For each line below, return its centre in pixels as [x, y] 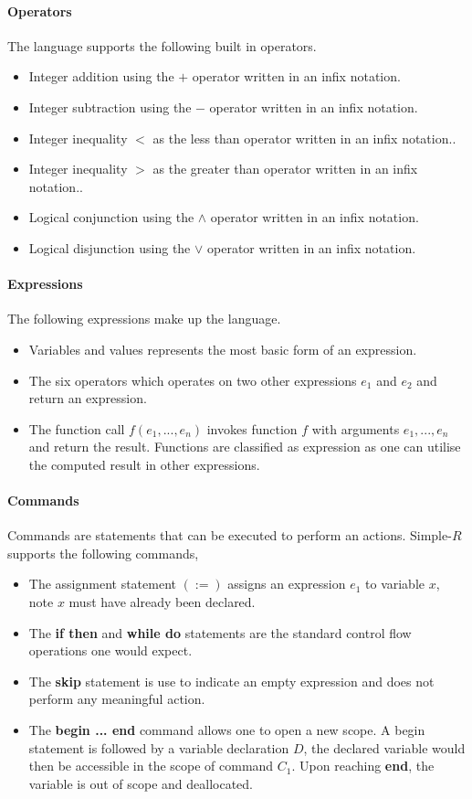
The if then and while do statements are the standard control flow [220, 632]
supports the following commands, [103, 553]
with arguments [356, 428]
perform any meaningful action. [117, 699]
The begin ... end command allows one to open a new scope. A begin [227, 730]
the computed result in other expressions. [144, 464]
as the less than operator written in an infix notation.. [304, 138]
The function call [77, 428]
